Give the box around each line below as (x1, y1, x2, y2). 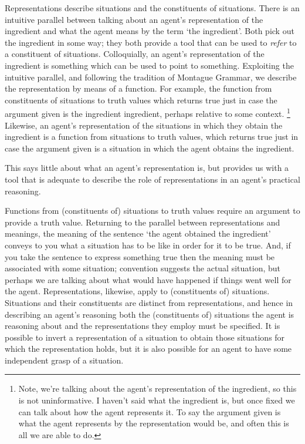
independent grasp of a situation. (5, 354, 124, 366)
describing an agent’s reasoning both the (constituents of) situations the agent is (5, 308, 294, 320)
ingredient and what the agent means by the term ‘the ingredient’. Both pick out (5, 25, 294, 37)
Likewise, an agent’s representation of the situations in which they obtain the (5, 119, 283, 131)
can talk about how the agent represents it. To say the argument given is (18, 405, 281, 418)
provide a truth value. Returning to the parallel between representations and (5, 216, 280, 228)
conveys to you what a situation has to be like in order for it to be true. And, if (5, 238, 291, 251)
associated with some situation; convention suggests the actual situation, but (5, 262, 280, 274)
